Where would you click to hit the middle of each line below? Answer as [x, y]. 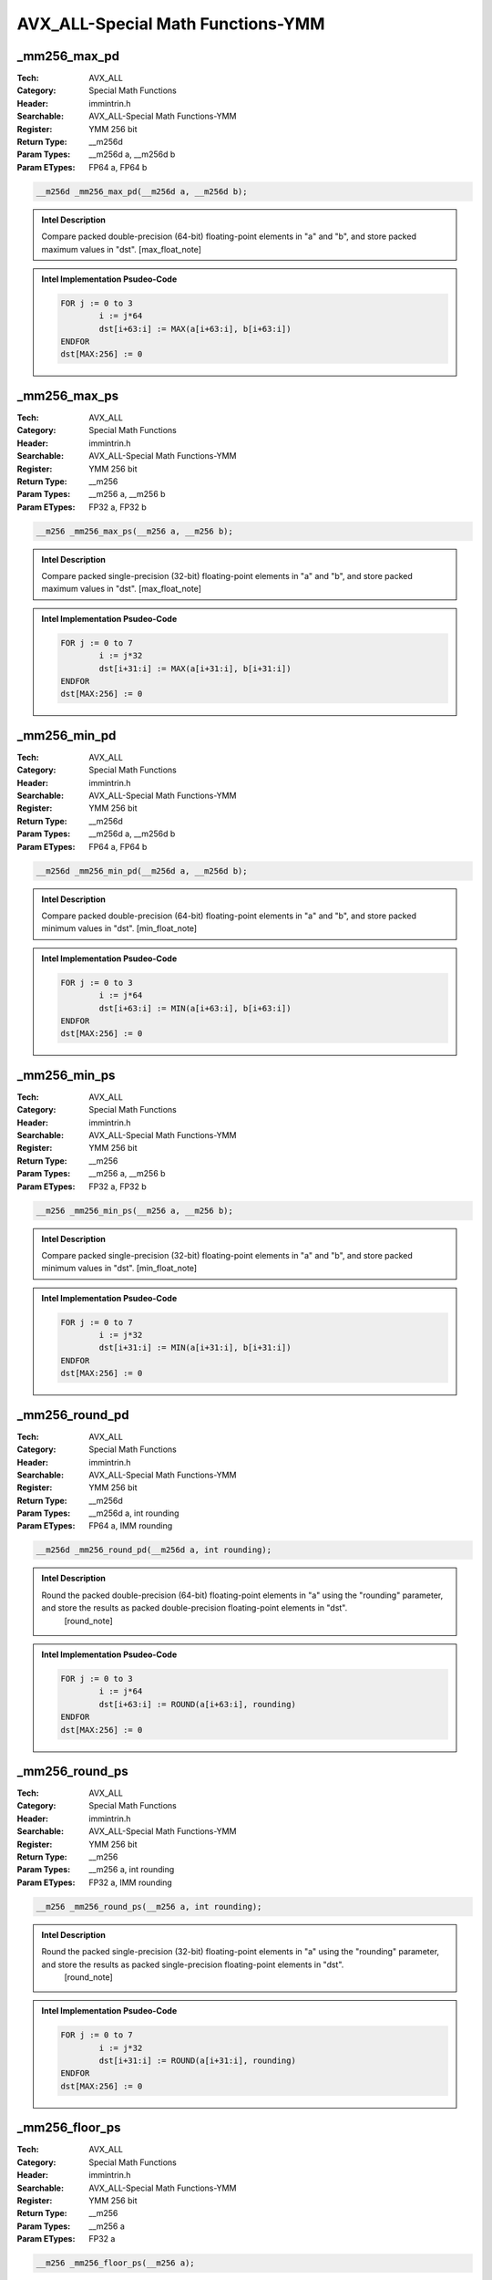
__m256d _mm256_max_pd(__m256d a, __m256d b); [142, 191]
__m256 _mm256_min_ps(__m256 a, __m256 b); [135, 1210]
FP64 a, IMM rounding [131, 1526]
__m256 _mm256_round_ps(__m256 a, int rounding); [149, 1907]
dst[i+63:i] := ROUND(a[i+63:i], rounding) [197, 1704]
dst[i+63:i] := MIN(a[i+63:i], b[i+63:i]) [195, 1008]
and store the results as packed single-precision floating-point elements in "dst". [193, 1964]
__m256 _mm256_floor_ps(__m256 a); [115, 2263]
